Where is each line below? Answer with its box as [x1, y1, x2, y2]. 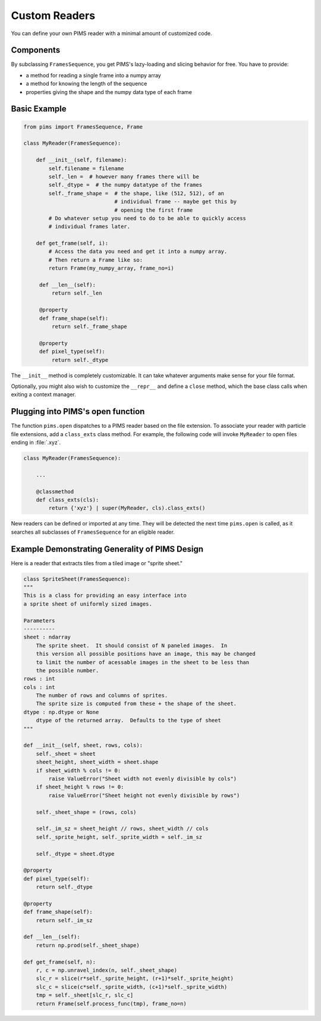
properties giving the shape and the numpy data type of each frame [26, 88, 193, 95]
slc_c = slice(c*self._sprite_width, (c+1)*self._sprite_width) [36, 984, 228, 990]
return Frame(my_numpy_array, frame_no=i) [48, 265, 175, 272]
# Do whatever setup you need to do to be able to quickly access [48, 215, 247, 221]
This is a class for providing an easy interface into [23, 592, 187, 599]
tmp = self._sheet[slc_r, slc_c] [36, 992, 134, 999]
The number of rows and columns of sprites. [36, 692, 168, 699]
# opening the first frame [114, 206, 193, 214]
